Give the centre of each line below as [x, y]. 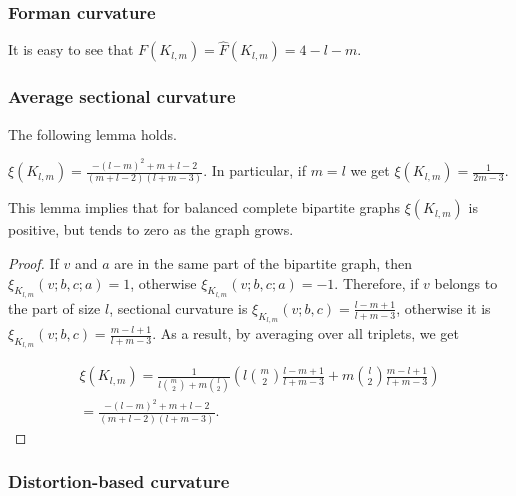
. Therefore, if [376, 282]
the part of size [54, 307]
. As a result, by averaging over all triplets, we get [305, 333]
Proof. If [33, 263]
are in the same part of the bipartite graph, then [263, 263]
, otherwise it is [443, 307]
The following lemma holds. [92, 133]
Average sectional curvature [122, 96]
